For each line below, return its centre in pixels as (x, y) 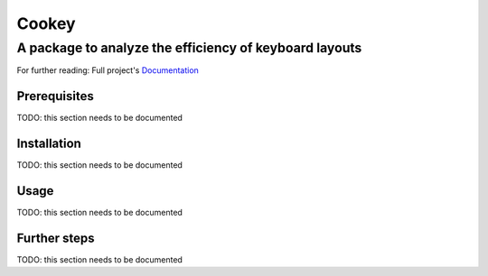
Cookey (46, 23)
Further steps (56, 238)
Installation (49, 144)
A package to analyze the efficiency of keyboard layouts (189, 48)
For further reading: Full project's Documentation (108, 70)
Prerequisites (55, 96)
